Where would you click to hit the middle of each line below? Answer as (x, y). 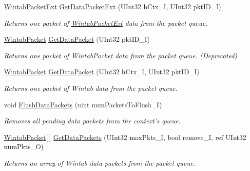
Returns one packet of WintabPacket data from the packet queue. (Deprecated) (121, 55)
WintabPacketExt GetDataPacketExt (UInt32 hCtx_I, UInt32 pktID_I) (113, 6)
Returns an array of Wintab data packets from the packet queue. (100, 162)
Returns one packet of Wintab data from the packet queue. (91, 88)
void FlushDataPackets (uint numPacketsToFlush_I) (83, 104)
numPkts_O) (24, 146)
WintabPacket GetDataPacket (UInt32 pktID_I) (77, 39)
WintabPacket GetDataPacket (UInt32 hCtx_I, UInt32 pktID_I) (102, 72)
